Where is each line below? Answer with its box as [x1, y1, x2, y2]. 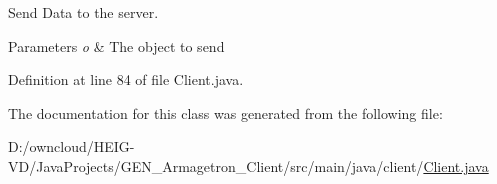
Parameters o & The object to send [8, 35, 225, 56]
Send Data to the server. [8, 2, 159, 22]
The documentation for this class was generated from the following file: [8, 102, 443, 123]
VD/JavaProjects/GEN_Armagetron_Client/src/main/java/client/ [8, 155, 424, 176]
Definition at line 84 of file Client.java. [8, 69, 244, 90]
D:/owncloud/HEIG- [8, 136, 135, 157]
